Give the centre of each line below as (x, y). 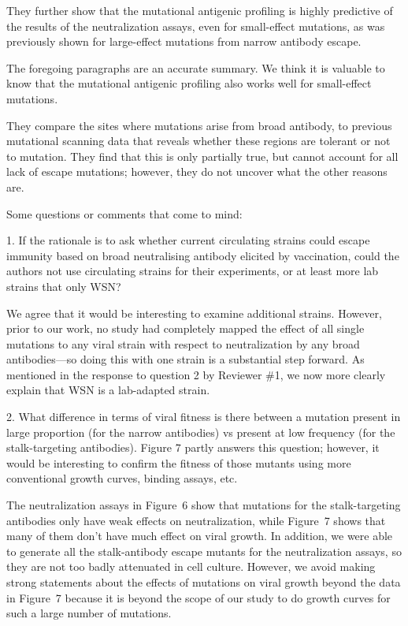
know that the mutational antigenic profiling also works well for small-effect (189, 83)
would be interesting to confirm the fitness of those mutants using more (179, 462)
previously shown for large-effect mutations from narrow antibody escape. (184, 41)
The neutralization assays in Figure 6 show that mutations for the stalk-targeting (204, 505)
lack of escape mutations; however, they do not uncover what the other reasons (197, 171)
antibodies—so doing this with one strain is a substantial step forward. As (185, 359)
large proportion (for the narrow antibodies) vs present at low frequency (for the (201, 432)
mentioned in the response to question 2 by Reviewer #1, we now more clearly (196, 374)
